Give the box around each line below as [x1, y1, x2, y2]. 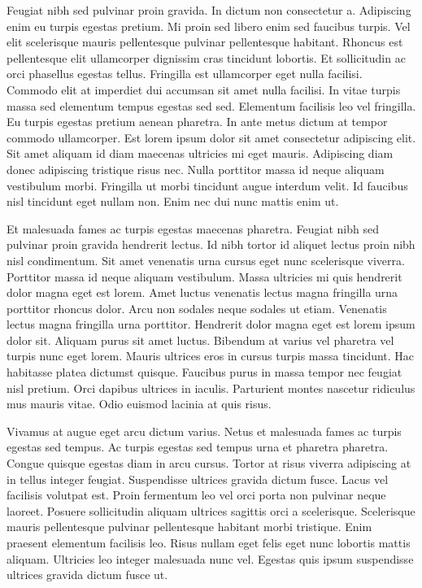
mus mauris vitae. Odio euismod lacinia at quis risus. [7, 395, 272, 412]
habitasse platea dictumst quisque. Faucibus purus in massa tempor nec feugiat [7, 364, 402, 381]
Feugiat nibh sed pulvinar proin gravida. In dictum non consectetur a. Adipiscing [7, 2, 411, 18]
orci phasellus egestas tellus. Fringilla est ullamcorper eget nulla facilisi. [7, 65, 363, 82]
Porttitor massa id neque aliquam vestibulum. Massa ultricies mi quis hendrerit [7, 268, 402, 285]
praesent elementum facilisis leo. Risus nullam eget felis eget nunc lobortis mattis [7, 534, 411, 551]
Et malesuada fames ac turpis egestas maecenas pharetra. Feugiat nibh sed [7, 220, 379, 237]
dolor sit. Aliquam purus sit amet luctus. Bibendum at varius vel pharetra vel [7, 331, 394, 348]
